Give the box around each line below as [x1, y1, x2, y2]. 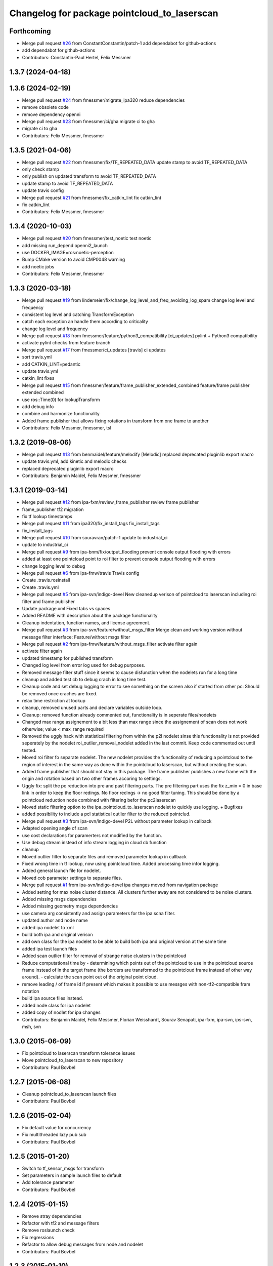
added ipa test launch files [22, 945, 77, 952]
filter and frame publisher [22, 598, 75, 605]
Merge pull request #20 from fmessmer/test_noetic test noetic [22, 235, 152, 242]
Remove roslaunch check [22, 1227, 75, 1233]
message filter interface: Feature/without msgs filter [22, 634, 130, 640]
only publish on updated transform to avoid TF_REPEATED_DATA [22, 173, 156, 179]
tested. [22, 747, 37, 753]
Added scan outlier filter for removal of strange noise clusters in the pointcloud [22, 953, 187, 959]
